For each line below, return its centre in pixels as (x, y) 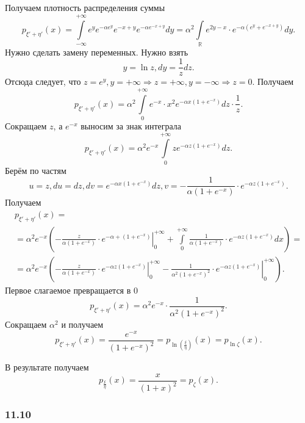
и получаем (82, 324)
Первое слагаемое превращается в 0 (71, 290)
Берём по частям (36, 170)
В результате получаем (47, 367)
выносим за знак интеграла (131, 126)
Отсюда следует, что (43, 81)
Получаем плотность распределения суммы (85, 7)
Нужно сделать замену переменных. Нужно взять (97, 52)
